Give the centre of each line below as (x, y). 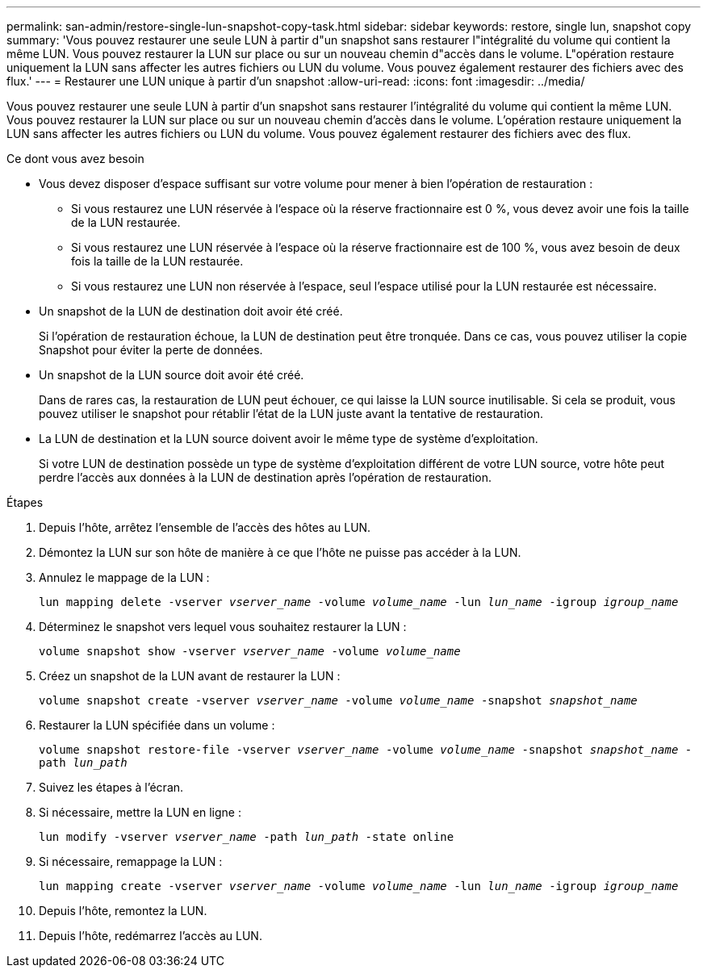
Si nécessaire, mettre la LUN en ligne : (140, 812)
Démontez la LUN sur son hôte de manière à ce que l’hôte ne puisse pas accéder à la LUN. (280, 552)
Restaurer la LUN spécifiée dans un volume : (157, 725)
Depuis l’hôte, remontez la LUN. (123, 911)
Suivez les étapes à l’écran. (111, 787)
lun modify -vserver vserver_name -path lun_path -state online (247, 837)
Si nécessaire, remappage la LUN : (131, 861)
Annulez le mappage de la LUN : (124, 577)
